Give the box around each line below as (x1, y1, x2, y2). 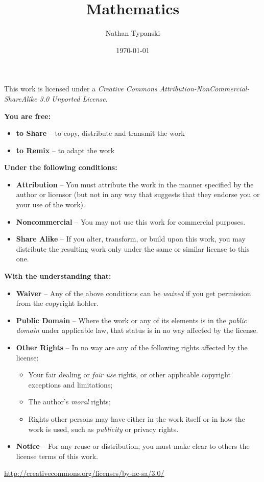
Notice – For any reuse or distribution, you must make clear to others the (16, 441, 250, 451)
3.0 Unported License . (39, 93, 108, 104)
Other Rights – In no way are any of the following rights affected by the (16, 342, 248, 352)
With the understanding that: (4, 271, 111, 281)
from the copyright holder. (16, 298, 99, 308)
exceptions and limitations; (28, 379, 113, 390)
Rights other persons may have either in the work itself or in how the (28, 413, 245, 424)
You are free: (4, 110, 51, 121)
